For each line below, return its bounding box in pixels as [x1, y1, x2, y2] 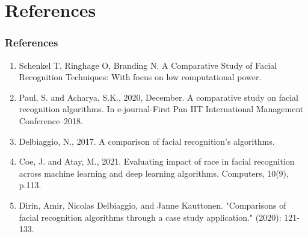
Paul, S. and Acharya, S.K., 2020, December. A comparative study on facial [19, 90, 298, 103]
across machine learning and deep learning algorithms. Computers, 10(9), [19, 166, 289, 179]
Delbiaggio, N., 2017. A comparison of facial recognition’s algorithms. [19, 134, 275, 147]
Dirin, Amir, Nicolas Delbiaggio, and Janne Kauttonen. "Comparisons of [19, 198, 286, 211]
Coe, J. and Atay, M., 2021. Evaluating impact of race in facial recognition [19, 155, 295, 168]
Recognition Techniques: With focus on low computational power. [19, 71, 262, 83]
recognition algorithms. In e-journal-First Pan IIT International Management [19, 103, 304, 115]
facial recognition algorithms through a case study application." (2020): [19, 210, 282, 223]
